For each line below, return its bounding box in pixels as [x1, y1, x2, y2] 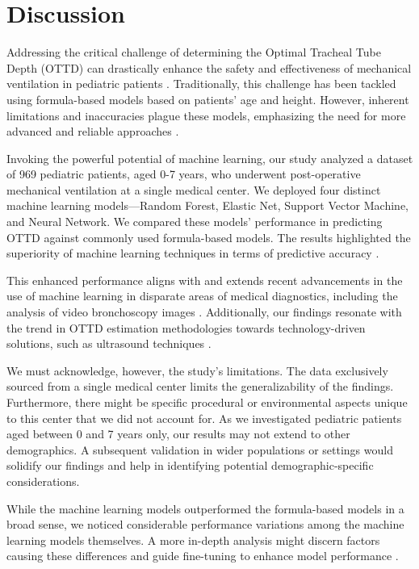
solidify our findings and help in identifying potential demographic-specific [6, 457, 374, 474]
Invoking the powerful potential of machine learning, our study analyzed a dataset [6, 149, 413, 166]
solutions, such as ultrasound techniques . [6, 335, 212, 352]
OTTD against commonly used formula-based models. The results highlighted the [6, 228, 411, 245]
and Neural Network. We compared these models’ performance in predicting [6, 213, 383, 230]
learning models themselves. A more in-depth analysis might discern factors [6, 531, 380, 548]
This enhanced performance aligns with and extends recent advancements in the [6, 271, 403, 288]
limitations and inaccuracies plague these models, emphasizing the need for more [6, 107, 406, 123]
